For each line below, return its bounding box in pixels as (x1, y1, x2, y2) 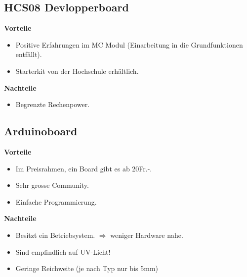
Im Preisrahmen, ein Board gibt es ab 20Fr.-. (15, 163, 152, 173)
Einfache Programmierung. (15, 196, 97, 207)
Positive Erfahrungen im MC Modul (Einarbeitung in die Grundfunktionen (15, 39, 243, 50)
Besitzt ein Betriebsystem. (15, 229, 95, 240)
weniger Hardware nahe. (110, 229, 183, 240)
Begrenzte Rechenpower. (15, 99, 90, 110)
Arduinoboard (4, 123, 78, 139)
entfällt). (15, 49, 42, 59)
